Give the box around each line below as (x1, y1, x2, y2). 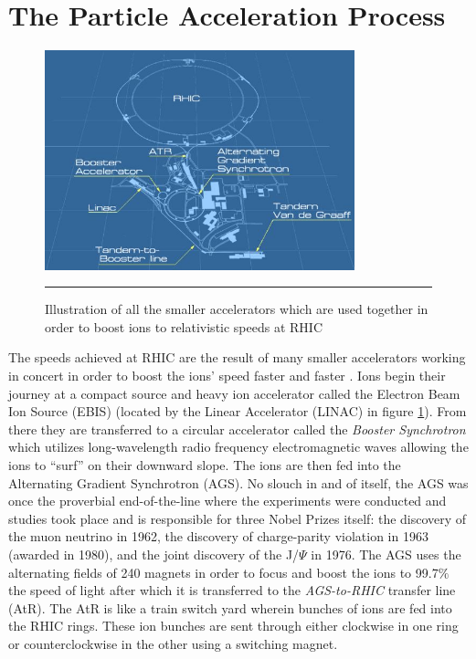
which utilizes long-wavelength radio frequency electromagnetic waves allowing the (8, 437, 469, 456)
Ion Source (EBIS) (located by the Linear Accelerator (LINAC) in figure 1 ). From (8, 402, 467, 421)
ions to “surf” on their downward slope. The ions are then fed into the (8, 455, 401, 474)
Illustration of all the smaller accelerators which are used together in (45, 299, 428, 319)
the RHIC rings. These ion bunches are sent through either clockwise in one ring (8, 616, 459, 635)
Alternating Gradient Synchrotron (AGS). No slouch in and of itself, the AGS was (8, 473, 469, 492)
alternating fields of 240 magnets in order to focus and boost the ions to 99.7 (8, 562, 439, 581)
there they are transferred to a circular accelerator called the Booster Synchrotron (8, 419, 466, 438)
